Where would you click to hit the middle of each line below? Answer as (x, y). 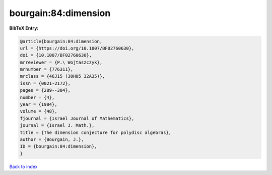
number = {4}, (37, 97)
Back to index (23, 166)
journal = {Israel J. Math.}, (57, 126)
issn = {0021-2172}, (45, 83)
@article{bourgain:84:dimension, (61, 41)
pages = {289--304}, (45, 91)
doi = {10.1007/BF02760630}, (56, 55)
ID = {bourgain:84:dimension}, (59, 146)
